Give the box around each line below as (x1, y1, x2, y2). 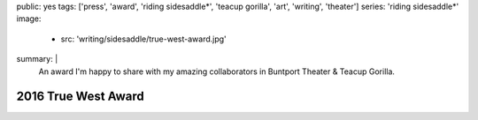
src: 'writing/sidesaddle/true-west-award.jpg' (60, 34, 227, 44)
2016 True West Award (16, 89, 145, 104)
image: (16, 13, 42, 24)
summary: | (16, 54, 58, 64)
